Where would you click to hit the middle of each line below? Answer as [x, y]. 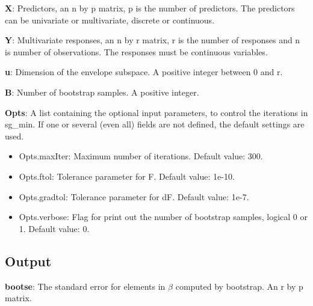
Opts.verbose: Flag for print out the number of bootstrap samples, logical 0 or [163, 217]
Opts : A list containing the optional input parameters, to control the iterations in [156, 112]
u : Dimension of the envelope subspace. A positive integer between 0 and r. [144, 72]
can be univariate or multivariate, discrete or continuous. [110, 20]
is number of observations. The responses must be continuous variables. [136, 51]
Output [28, 261]
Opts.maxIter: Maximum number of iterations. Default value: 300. [141, 156]
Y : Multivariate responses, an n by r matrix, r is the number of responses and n [153, 40]
